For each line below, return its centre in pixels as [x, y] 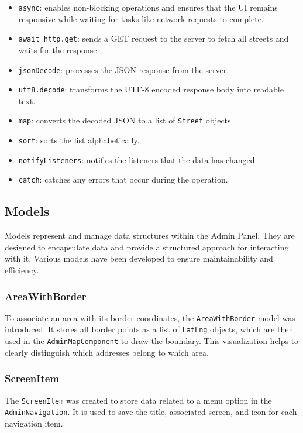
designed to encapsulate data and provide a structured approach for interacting [147, 247]
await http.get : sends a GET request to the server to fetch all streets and [154, 38]
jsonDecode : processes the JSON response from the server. [124, 69]
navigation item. [34, 423]
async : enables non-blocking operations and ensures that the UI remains [148, 7]
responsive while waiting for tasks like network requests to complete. [141, 18]
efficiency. [22, 270]
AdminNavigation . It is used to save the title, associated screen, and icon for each [151, 412]
